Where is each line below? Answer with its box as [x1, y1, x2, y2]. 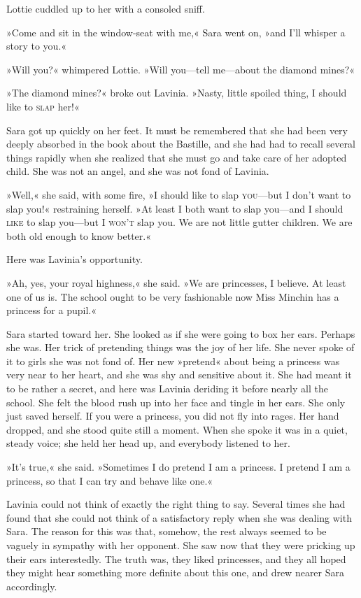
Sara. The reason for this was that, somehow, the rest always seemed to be [6, 524, 327, 539]
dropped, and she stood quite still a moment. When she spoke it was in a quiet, [6, 422, 348, 436]
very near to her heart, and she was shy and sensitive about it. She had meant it [6, 367, 352, 382]
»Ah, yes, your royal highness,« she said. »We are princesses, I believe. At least [6, 275, 346, 290]
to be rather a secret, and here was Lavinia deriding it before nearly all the [6, 381, 328, 396]
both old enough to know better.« [6, 228, 151, 243]
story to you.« [6, 38, 67, 53]
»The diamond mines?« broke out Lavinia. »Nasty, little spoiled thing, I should [6, 85, 347, 100]
